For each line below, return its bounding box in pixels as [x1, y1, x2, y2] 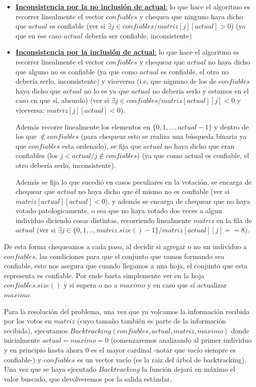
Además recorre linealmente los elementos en [15, 121, 151, 131]
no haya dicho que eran [164, 140, 235, 151]
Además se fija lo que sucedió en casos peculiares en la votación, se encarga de [15, 176, 252, 187]
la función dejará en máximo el [142, 364, 235, 374]
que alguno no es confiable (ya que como [15, 66, 138, 76]
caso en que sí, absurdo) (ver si [15, 95, 109, 105]
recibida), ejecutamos [4, 325, 68, 335]
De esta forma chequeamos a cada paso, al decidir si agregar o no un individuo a [4, 241, 247, 252]
